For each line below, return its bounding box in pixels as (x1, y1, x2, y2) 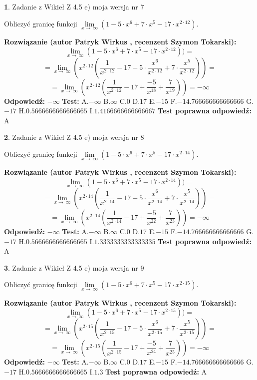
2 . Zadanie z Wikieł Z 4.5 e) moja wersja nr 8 (4, 132, 144, 142)
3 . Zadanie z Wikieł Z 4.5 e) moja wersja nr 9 (4, 262, 144, 273)
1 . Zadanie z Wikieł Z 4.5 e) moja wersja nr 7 (4, 1, 144, 11)
